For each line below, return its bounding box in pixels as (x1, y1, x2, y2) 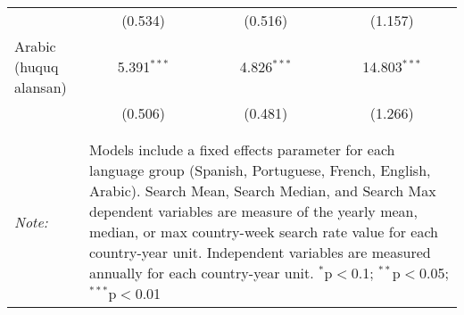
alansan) (14, 77, 67, 97)
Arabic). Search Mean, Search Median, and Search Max (89, 180, 436, 201)
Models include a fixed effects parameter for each (89, 139, 395, 160)
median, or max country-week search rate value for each (89, 221, 438, 242)
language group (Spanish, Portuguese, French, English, (89, 160, 431, 180)
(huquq (14, 56, 59, 77)
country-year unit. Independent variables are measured (89, 242, 431, 262)
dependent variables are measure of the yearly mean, (89, 201, 418, 221)
